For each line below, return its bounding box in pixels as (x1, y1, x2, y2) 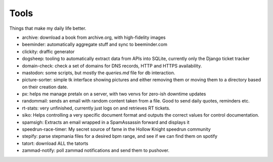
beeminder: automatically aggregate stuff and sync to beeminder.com (22, 41, 168, 47)
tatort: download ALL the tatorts (22, 140, 88, 146)
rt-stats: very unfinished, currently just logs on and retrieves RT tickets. (22, 105, 170, 111)
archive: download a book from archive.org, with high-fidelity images (22, 34, 166, 40)
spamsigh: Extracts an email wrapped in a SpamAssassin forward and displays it (22, 119, 190, 125)
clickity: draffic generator (22, 48, 75, 55)
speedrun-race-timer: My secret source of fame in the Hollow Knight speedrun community (22, 126, 211, 132)
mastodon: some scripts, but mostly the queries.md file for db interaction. (22, 70, 175, 76)
